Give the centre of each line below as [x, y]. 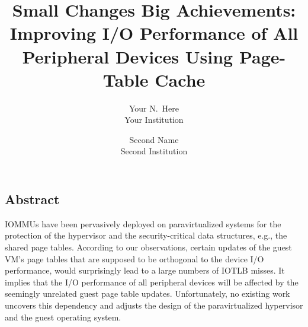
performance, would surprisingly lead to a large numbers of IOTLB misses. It [145, 270]
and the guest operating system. [63, 317]
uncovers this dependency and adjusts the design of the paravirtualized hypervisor [154, 305]
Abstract [32, 199]
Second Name [154, 139]
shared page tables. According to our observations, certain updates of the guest [148, 247]
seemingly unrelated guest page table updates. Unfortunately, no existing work [147, 293]
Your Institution [154, 120]
